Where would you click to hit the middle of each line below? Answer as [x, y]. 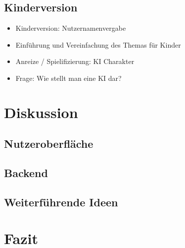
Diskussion [41, 112]
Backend [26, 173]
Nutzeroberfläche [49, 144]
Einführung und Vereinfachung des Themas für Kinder [98, 44]
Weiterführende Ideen [61, 202]
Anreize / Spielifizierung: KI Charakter [75, 61]
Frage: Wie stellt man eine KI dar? [69, 78]
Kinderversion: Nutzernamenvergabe [71, 28]
